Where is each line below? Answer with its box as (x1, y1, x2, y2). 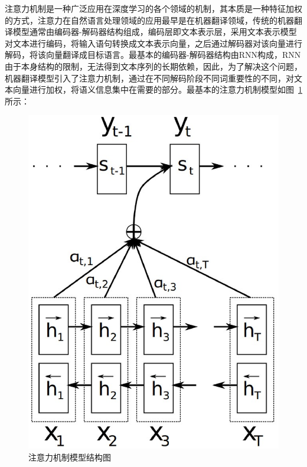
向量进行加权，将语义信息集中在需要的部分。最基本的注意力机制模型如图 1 (12, 83, 302, 96)
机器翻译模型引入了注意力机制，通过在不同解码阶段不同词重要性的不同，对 (5, 71, 294, 84)
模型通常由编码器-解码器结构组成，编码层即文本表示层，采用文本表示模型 (12, 25, 297, 38)
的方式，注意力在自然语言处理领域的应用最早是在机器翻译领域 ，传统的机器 (5, 14, 294, 26)
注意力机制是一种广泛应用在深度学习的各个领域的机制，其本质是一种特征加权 (5, 2, 302, 14)
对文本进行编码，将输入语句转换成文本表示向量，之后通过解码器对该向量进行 (5, 37, 302, 49)
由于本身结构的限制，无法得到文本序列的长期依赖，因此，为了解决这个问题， (5, 60, 302, 72)
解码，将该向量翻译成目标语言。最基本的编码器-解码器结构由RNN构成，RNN (5, 48, 301, 61)
